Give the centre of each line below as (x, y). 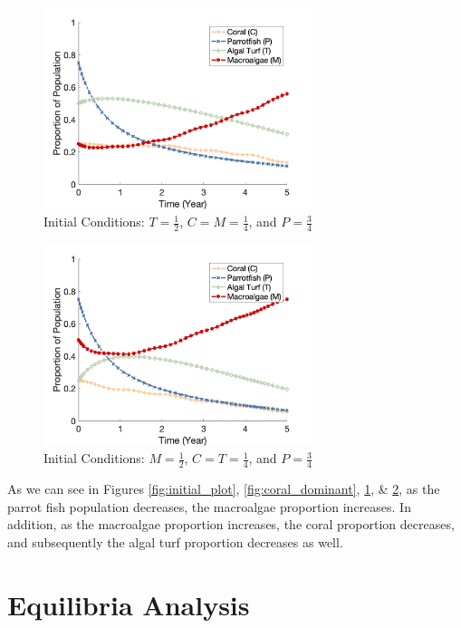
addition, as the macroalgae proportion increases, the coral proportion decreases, (231, 524)
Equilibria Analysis (129, 604)
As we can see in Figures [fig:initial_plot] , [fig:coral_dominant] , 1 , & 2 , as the (224, 489)
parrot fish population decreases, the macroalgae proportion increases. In (209, 506)
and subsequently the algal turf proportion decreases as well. (175, 541)
